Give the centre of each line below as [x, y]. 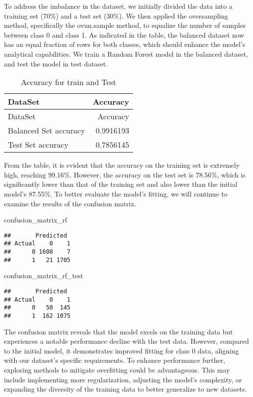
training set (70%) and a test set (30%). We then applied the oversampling [116, 15]
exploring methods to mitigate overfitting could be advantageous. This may [117, 369]
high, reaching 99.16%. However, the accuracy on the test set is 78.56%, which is [125, 174]
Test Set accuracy [38, 145]
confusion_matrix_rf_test [44, 276]
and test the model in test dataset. [56, 63]
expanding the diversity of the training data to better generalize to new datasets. [126, 389]
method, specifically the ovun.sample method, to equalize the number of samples [125, 25]
